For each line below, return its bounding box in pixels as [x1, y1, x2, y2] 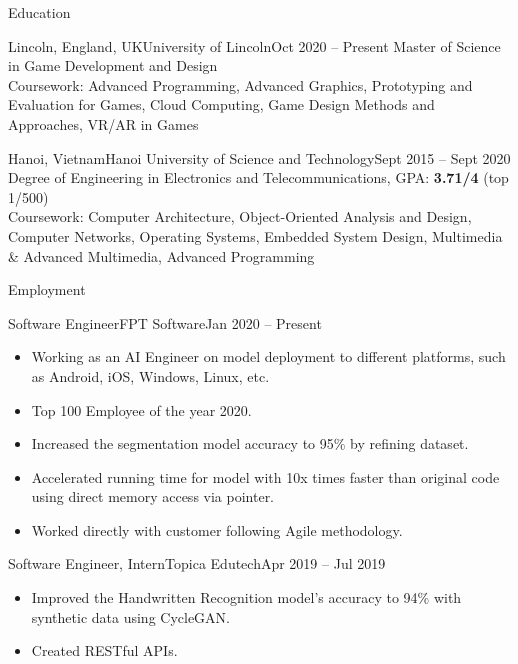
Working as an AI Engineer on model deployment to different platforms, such [31, 346, 506, 367]
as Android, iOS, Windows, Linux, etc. [31, 365, 270, 386]
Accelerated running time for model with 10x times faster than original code [31, 466, 500, 487]
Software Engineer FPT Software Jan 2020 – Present [8, 312, 322, 333]
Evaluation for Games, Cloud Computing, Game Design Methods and [8, 94, 435, 115]
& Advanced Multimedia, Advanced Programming [8, 245, 315, 266]
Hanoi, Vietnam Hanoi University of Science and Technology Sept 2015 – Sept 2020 [8, 147, 511, 168]
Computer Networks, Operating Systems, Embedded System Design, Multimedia [8, 225, 503, 246]
